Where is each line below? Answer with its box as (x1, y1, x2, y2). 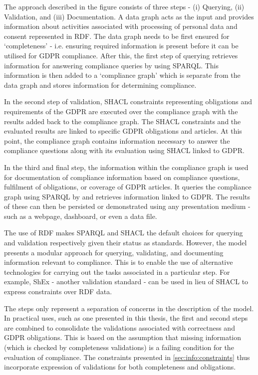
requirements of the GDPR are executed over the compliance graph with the (4, 106, 238, 116)
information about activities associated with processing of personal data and (4, 21, 238, 31)
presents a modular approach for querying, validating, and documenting (4, 247, 224, 257)
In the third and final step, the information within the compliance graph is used (4, 162, 249, 172)
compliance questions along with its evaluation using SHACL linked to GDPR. (4, 145, 245, 156)
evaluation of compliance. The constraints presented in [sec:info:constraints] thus (4, 352, 250, 362)
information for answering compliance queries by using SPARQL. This (4, 60, 219, 70)
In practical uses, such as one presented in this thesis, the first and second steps (4, 313, 248, 323)
